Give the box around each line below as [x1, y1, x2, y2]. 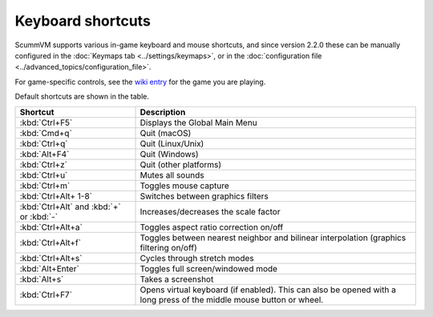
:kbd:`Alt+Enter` [19, 263, 79, 274]
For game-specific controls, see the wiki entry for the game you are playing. [14, 77, 266, 86]
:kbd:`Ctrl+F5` [19, 117, 73, 128]
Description [140, 106, 186, 118]
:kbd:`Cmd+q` [19, 127, 72, 138]
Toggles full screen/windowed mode [140, 263, 278, 274]
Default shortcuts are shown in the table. [14, 92, 150, 102]
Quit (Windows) [140, 148, 200, 159]
